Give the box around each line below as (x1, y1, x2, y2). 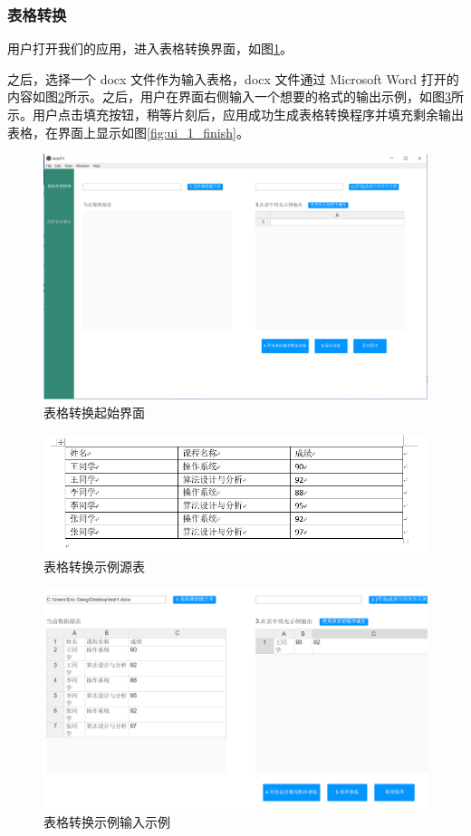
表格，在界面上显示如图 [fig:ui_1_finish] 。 (7, 122, 249, 141)
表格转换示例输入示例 (43, 812, 170, 831)
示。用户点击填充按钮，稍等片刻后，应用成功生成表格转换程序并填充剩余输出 (7, 105, 464, 123)
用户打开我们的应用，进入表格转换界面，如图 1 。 (7, 39, 293, 58)
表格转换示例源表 (43, 557, 145, 576)
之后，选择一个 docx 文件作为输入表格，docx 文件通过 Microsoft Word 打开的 (7, 69, 459, 88)
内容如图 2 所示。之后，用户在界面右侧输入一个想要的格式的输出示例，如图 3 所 (7, 87, 464, 106)
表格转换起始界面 (43, 402, 145, 421)
